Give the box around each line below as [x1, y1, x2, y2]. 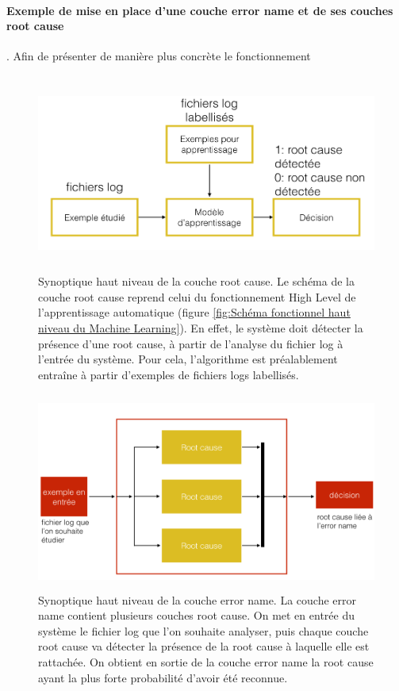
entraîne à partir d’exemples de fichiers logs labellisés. [38, 366, 299, 382]
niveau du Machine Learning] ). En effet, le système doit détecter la [38, 320, 363, 336]
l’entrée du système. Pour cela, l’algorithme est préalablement [38, 351, 338, 367]
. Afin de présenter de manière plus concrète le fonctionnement [6, 48, 311, 64]
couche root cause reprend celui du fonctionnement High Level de [38, 288, 356, 305]
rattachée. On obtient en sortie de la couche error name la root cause [38, 654, 374, 670]
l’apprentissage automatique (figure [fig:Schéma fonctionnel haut [38, 304, 351, 321]
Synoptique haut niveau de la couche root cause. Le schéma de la [38, 273, 355, 290]
